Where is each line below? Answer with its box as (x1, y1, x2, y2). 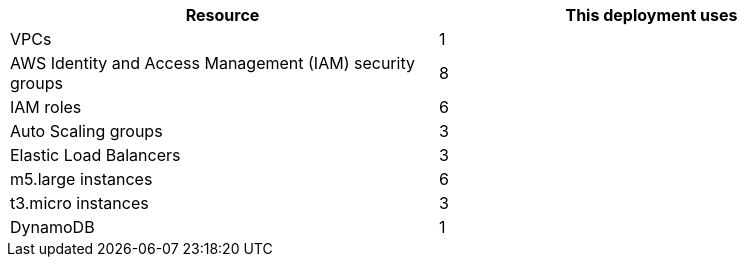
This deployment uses (565, 5, 738, 25)
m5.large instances (10, 169, 153, 189)
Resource (185, 5, 260, 25)
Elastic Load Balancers (10, 145, 181, 165)
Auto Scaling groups (10, 121, 163, 141)
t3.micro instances (10, 193, 149, 213)
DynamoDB (10, 217, 95, 237)
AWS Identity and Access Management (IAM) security (10, 53, 415, 73)
